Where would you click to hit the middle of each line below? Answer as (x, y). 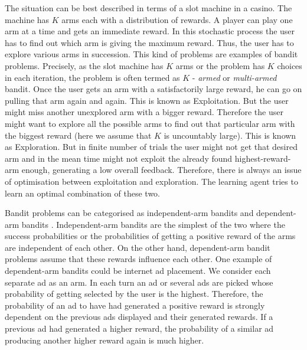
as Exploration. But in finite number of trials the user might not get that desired (151, 147)
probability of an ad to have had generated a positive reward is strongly (135, 305)
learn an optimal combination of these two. (83, 193)
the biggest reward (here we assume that (78, 135)
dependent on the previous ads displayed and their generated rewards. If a (139, 317)
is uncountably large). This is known (230, 135)
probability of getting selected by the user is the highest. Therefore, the (134, 294)
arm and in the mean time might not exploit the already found (119, 158)
